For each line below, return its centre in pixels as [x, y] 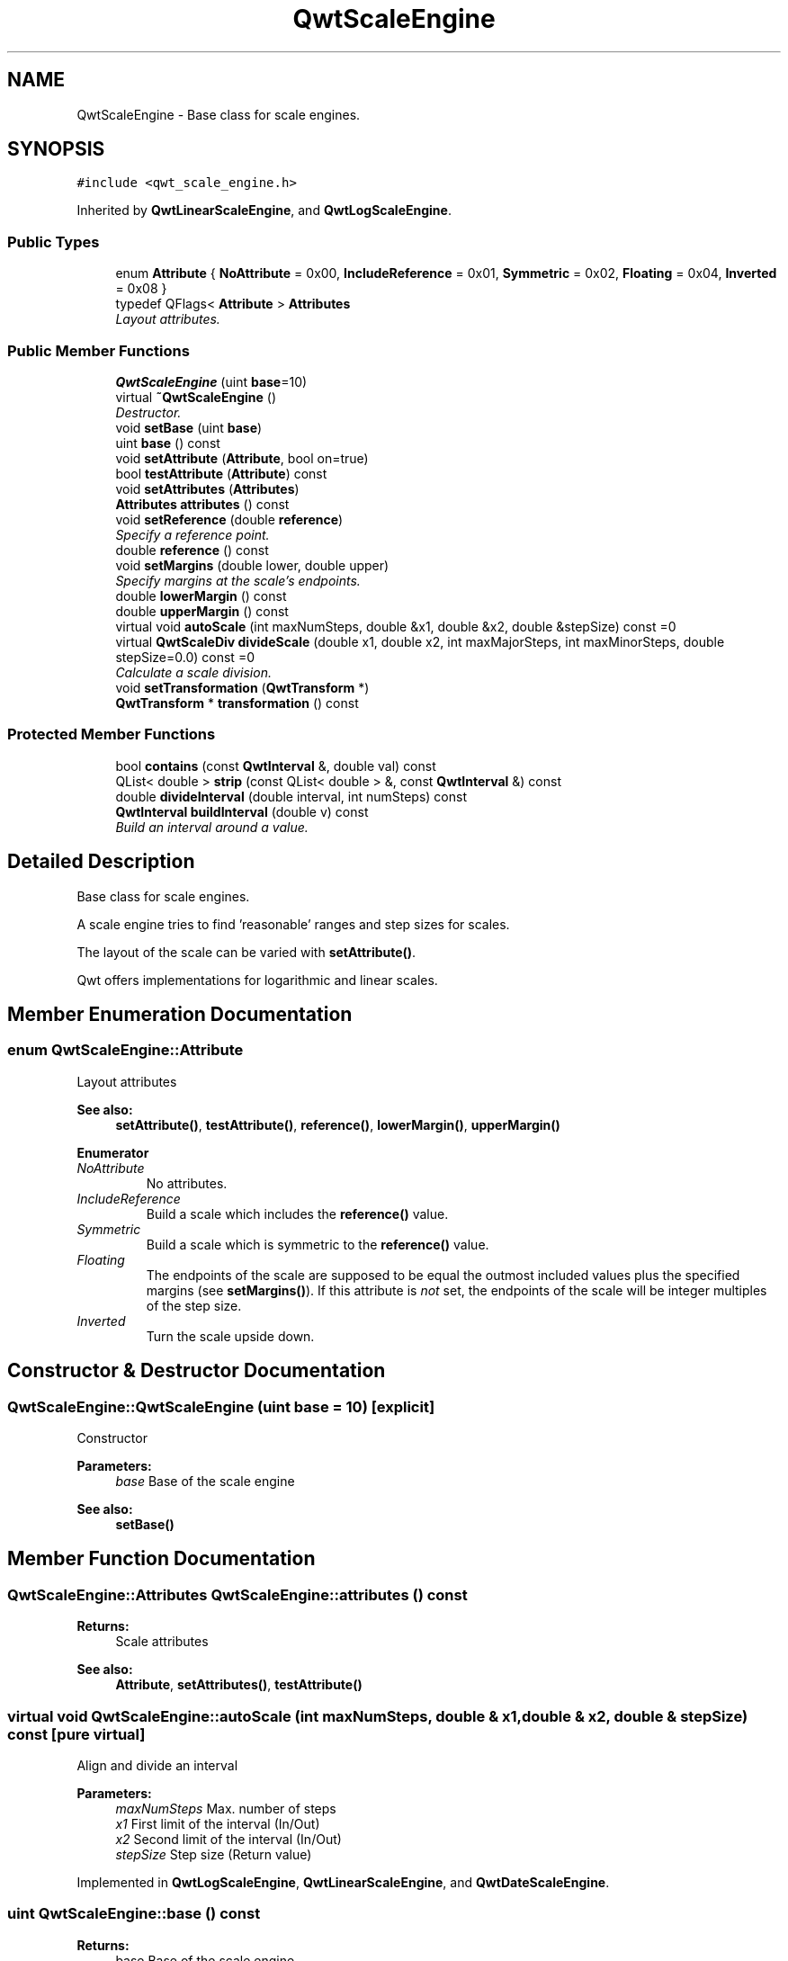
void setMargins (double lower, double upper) [252, 565]
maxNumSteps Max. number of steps [226, 1808]
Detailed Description [101, 862]
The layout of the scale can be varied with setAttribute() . [246, 952]
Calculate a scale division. [193, 672]
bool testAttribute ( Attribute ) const [221, 473]
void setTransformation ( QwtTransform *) [242, 687]
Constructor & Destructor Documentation [197, 1371]
